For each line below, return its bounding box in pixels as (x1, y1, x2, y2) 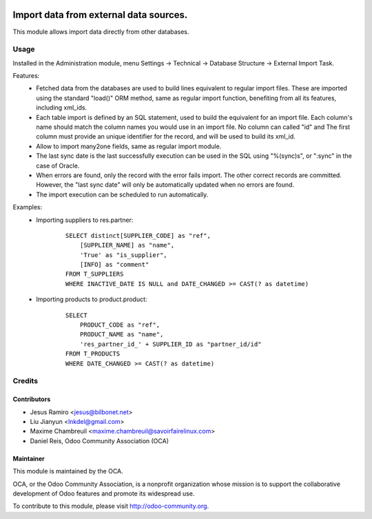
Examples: (12, 203, 43, 212)
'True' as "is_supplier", (79, 251, 168, 258)
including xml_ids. (36, 103, 87, 112)
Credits (12, 376, 38, 386)
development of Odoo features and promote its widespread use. (12, 489, 195, 498)
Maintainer (12, 454, 45, 462)
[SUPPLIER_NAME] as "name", (79, 241, 175, 250)
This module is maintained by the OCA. (12, 467, 123, 476)
